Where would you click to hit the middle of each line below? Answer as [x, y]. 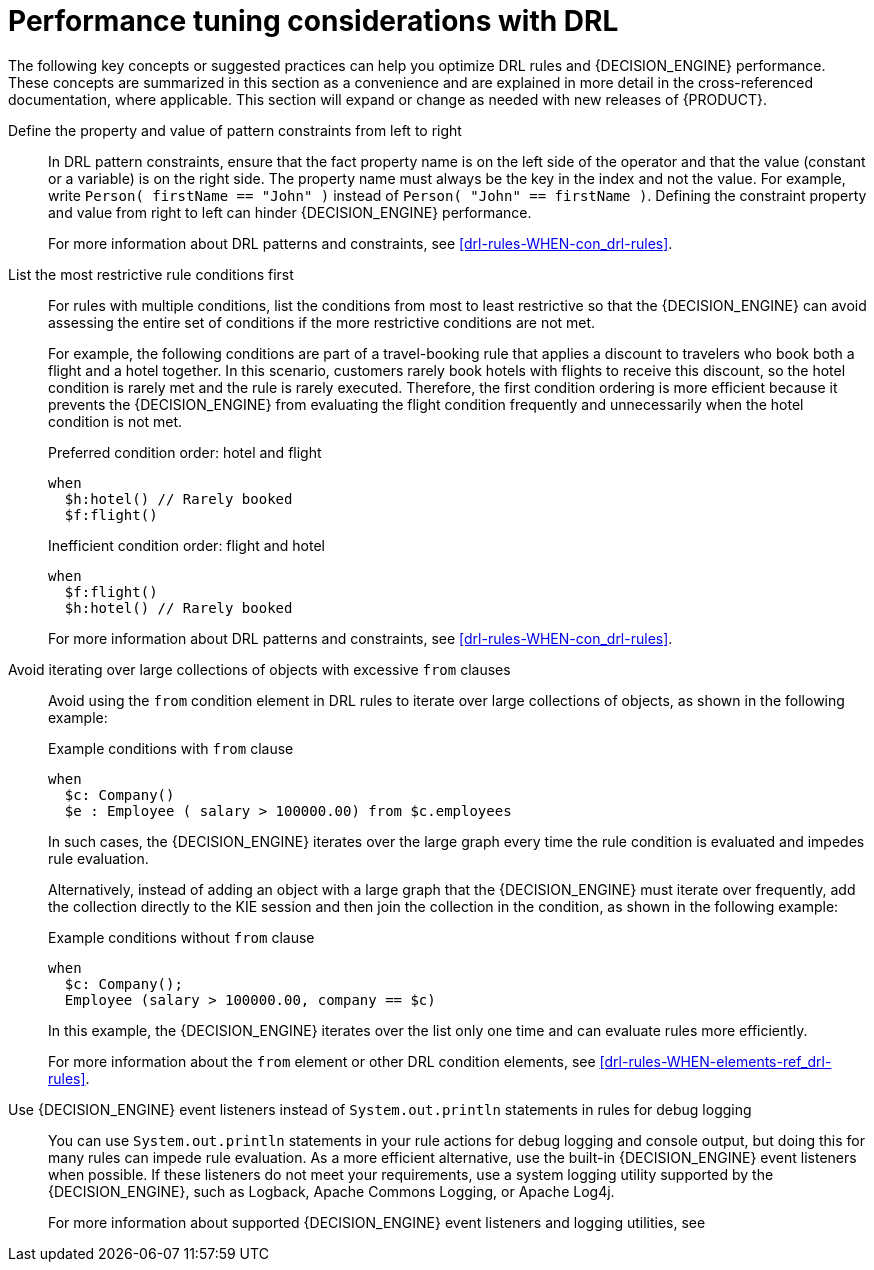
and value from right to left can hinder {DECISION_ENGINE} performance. [290, 212]
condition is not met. [115, 421]
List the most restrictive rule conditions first [151, 274]
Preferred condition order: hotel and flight [185, 452]
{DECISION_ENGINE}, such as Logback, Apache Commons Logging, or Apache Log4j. [331, 1191]
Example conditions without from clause [181, 937]
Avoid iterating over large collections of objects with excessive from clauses [259, 669]
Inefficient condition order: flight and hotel [187, 545]
